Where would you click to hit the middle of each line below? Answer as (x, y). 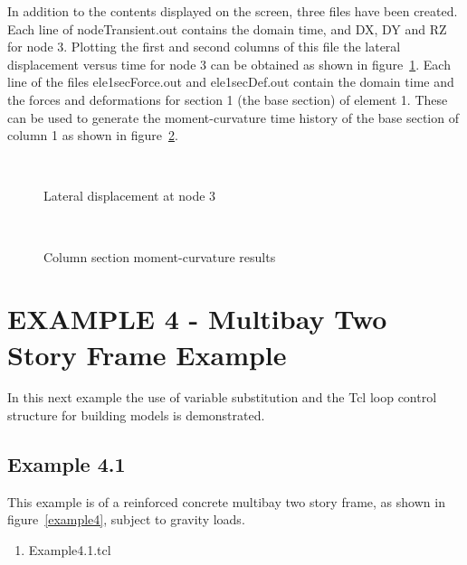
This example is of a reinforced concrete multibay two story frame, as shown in (226, 501)
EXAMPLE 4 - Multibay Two (197, 319)
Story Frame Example (147, 354)
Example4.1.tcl (70, 550)
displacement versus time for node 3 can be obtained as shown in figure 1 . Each (229, 64)
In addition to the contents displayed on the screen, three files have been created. (233, 11)
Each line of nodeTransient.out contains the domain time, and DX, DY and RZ (227, 28)
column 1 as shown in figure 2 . (93, 135)
